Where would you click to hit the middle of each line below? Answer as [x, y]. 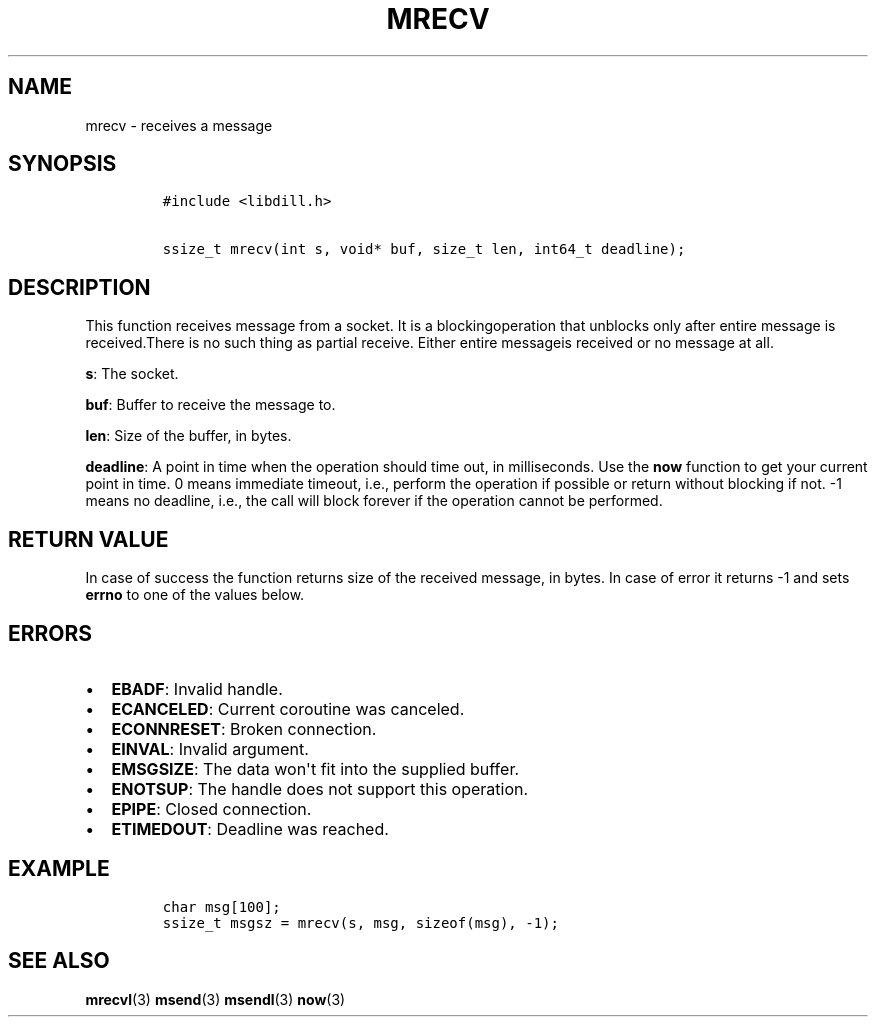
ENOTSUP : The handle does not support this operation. [320, 788]
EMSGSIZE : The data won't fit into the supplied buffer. [315, 768]
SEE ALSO [59, 961]
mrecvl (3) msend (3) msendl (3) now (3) [215, 999]
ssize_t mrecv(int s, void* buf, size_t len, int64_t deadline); [424, 249]
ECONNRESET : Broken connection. [244, 728]
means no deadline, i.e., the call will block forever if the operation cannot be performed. [374, 501]
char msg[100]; [221, 906]
